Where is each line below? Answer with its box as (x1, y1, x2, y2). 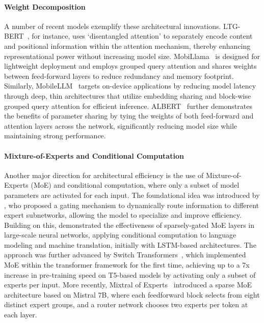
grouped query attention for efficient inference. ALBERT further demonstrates (4, 100, 252, 111)
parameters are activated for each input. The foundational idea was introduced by (4, 189, 260, 200)
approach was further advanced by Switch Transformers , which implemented (4, 249, 246, 260)
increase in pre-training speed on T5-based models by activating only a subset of (4, 269, 256, 280)
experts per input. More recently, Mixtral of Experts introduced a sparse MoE (4, 279, 252, 290)
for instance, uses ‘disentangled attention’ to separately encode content (32, 31, 253, 41)
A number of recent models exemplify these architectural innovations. (4, 20, 221, 31)
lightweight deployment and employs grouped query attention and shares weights (4, 61, 257, 71)
